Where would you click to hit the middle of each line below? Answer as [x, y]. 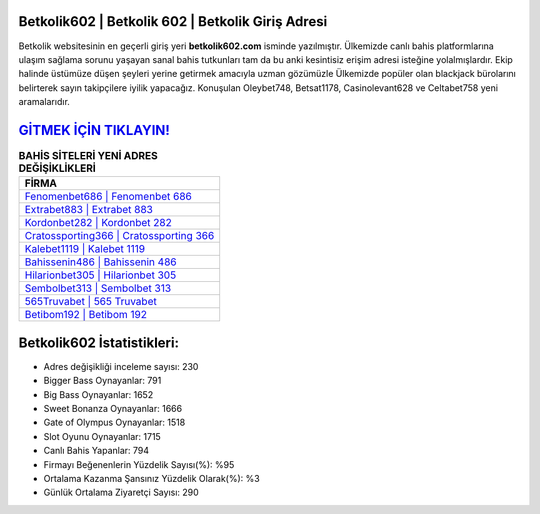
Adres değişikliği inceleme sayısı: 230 [121, 366]
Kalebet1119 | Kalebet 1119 [85, 249]
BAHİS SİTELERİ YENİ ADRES [88, 156]
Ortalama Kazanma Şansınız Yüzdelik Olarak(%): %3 [151, 478]
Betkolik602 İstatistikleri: [99, 342]
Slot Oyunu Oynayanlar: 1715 [102, 436]
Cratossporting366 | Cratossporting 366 [119, 236]
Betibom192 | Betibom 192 [85, 315]
